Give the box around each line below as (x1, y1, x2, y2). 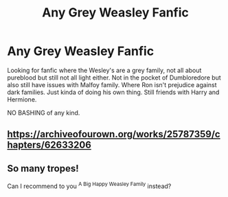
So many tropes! (7, 163, 79, 174)
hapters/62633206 (7, 139, 91, 151)
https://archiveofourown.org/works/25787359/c (7, 128, 221, 140)
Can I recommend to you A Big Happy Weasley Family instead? (7, 181, 172, 190)
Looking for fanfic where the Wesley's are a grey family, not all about (7, 66, 202, 74)
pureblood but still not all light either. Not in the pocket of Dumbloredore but (7, 73, 221, 82)
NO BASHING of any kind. (7, 108, 80, 117)
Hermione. (7, 95, 37, 104)
